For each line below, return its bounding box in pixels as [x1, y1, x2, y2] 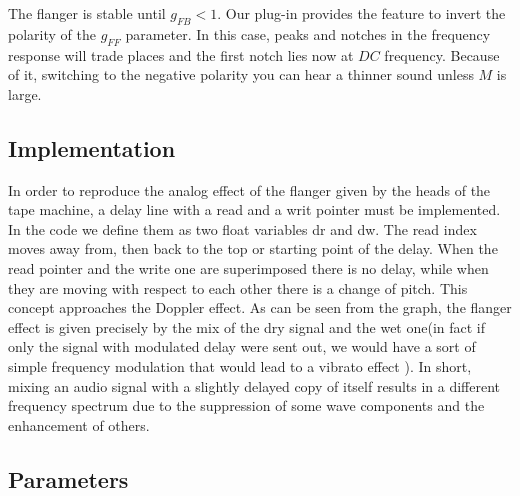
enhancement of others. [8, 414, 150, 435]
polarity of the [8, 23, 96, 44]
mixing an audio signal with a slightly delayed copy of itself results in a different [8, 375, 501, 396]
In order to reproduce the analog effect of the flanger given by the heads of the [8, 179, 491, 200]
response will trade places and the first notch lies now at [8, 44, 354, 65]
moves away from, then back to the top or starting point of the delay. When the [8, 238, 498, 259]
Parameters [8, 463, 129, 494]
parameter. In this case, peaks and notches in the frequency [125, 23, 491, 44]
